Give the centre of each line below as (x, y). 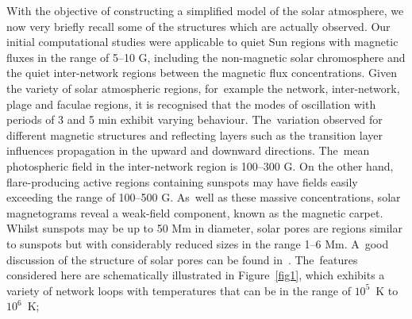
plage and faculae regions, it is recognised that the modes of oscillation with (191, 104)
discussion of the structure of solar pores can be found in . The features (182, 259)
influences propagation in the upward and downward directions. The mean (188, 150)
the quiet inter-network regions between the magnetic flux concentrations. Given (202, 73)
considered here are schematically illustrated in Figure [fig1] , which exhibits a (196, 275)
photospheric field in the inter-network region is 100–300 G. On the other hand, (200, 165)
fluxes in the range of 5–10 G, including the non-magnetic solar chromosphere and (206, 57)
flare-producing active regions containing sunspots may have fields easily (182, 181)
